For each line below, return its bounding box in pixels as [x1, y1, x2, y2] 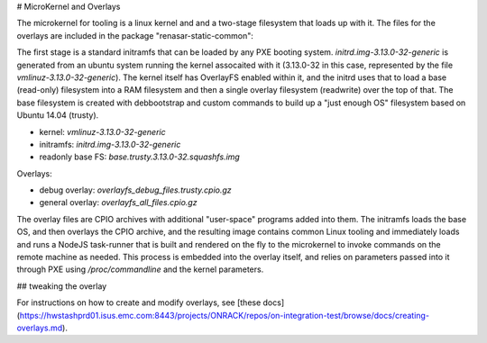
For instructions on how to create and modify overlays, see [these [16, 297, 262, 308]
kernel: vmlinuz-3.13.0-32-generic [39, 126, 166, 137]
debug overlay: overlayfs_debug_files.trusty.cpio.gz [39, 185, 232, 195]
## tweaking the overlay [16, 280, 107, 292]
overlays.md [16, 322, 63, 333]
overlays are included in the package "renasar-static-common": [16, 30, 254, 41]
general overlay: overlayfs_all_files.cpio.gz [39, 197, 198, 208]
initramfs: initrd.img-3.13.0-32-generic [39, 139, 181, 149]
